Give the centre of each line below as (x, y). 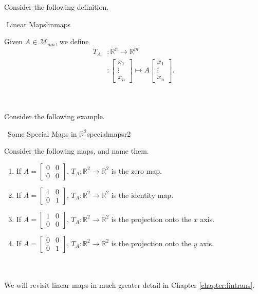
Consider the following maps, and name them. (77, 151)
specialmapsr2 (109, 133)
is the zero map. (136, 170)
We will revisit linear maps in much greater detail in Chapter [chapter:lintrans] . (130, 284)
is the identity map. (142, 195)
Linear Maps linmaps (39, 24)
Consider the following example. (54, 116)
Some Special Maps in (42, 133)
